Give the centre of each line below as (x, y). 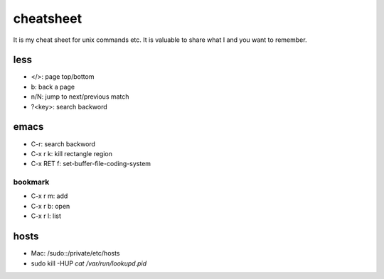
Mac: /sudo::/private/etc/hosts (75, 253)
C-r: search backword (63, 144)
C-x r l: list (46, 216)
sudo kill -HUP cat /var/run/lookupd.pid (89, 263)
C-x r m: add (49, 196)
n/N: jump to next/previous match (80, 97)
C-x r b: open (50, 206)
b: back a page (53, 87)
